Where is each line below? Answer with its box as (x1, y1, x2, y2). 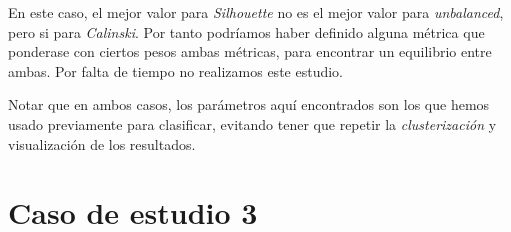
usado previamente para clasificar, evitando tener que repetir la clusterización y (8, 113, 497, 134)
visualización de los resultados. (8, 133, 196, 154)
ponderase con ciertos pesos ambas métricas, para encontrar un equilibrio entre (8, 41, 492, 62)
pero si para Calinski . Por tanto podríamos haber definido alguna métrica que (8, 21, 485, 42)
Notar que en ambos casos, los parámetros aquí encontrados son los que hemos (8, 94, 490, 115)
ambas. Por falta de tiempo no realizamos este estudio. (8, 60, 343, 81)
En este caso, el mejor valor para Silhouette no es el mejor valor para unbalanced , (8, 2, 504, 22)
